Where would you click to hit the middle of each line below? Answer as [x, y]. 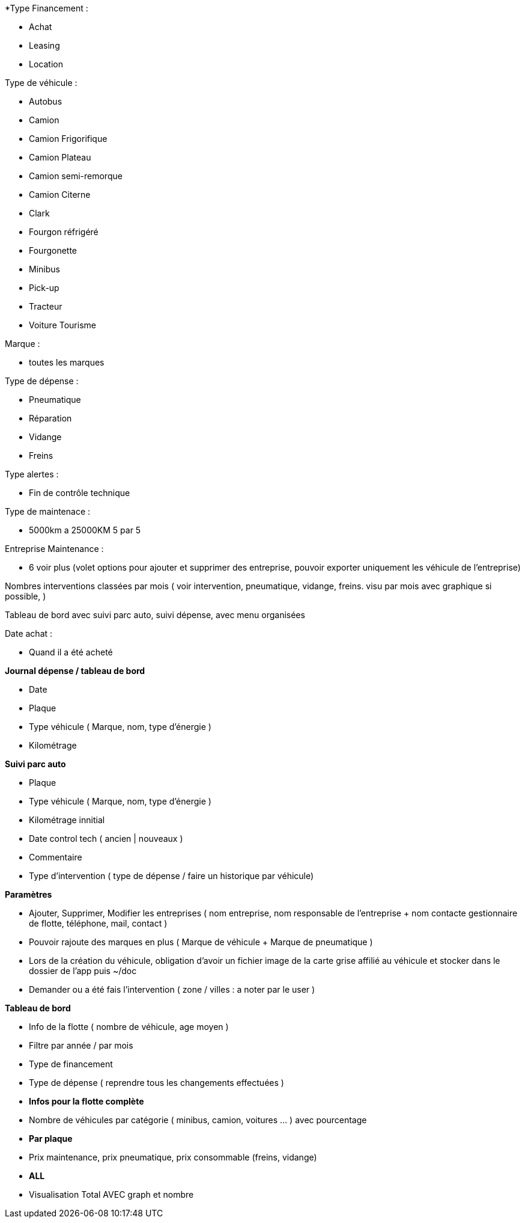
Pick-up [44, 288]
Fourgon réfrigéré [64, 232]
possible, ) [26, 596]
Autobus [46, 101]
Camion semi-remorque [76, 176]
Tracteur [46, 306]
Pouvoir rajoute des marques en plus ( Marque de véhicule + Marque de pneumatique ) [201, 942]
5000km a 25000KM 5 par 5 [85, 530]
